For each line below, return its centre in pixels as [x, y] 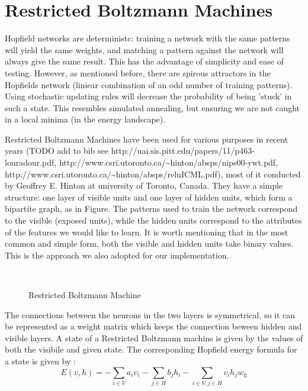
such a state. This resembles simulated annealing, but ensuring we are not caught [153, 107]
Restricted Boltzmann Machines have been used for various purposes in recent [147, 139]
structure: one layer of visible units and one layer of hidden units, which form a [149, 197]
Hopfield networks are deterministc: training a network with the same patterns [147, 38]
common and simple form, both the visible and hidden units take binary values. [149, 243]
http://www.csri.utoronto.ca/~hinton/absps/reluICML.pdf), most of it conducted [153, 174]
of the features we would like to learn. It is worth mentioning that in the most [147, 232]
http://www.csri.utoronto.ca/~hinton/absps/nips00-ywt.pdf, [169, 162]
